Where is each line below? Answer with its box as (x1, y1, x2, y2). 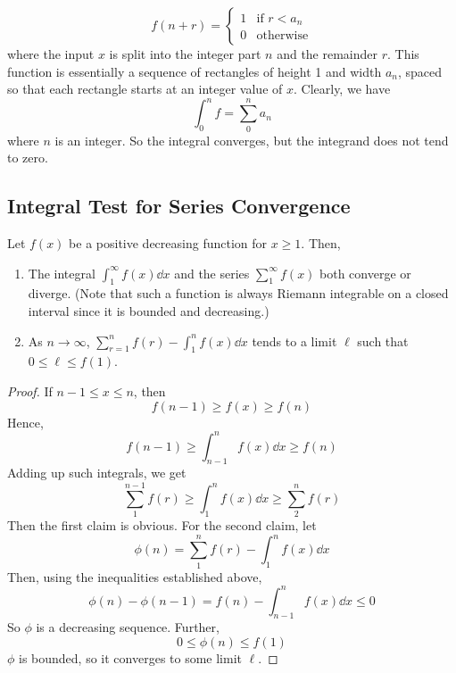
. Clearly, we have (293, 79, 391, 98)
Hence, (7, 412, 44, 431)
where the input (7, 45, 95, 62)
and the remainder (277, 45, 378, 62)
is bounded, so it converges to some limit (19, 649, 243, 668)
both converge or (319, 263, 411, 282)
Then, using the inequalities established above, (7, 567, 262, 586)
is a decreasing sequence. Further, (36, 618, 220, 636)
